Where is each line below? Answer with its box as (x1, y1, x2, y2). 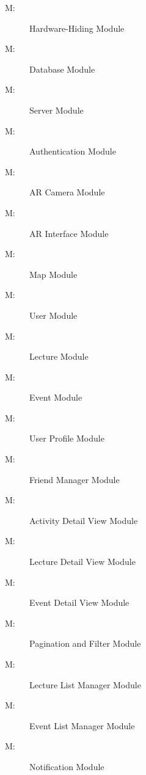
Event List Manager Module (29, 719, 135, 732)
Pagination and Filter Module (29, 637, 141, 650)
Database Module (29, 62, 95, 75)
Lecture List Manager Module (29, 678, 141, 691)
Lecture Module (29, 350, 89, 363)
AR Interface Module (29, 227, 109, 239)
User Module (29, 308, 78, 321)
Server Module (29, 103, 84, 116)
